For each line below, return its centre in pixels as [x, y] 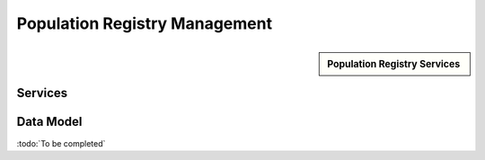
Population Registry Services [394, 64]
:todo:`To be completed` [61, 143]
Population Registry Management [145, 23]
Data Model [49, 122]
